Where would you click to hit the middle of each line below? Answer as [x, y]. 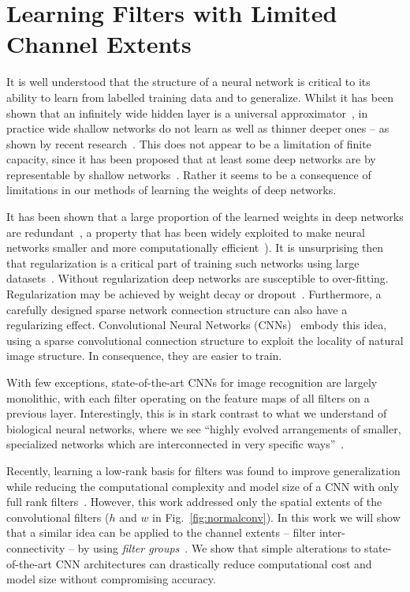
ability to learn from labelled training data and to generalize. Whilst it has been [200, 97]
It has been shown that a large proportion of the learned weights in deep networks [205, 217]
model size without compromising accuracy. [111, 579]
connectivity [36, 547]
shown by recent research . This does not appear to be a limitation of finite [189, 143]
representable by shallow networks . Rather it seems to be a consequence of [189, 174]
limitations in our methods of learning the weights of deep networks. [171, 190]
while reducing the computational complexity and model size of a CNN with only [203, 486]
